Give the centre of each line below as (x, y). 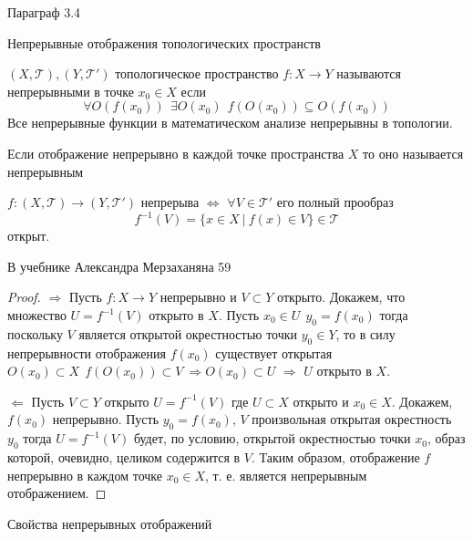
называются (369, 73)
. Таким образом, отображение (335, 457)
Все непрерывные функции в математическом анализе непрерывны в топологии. (230, 123)
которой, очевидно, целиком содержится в (124, 457)
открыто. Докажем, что (341, 297)
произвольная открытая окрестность (352, 419)
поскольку (35, 333)
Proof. (24, 297)
